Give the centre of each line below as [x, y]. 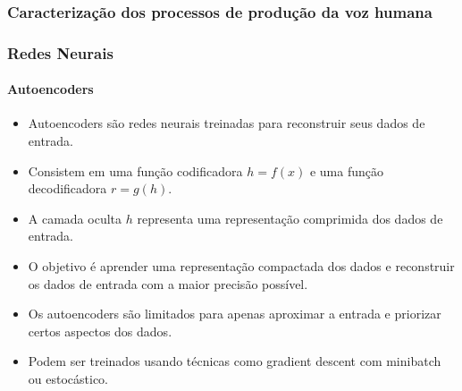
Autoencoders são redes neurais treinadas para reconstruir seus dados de [227, 123]
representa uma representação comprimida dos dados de [290, 218]
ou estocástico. [68, 379]
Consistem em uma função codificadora [135, 170]
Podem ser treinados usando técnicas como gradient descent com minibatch [235, 361]
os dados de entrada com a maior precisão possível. [168, 283]
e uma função [347, 170]
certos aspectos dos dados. [100, 331]
